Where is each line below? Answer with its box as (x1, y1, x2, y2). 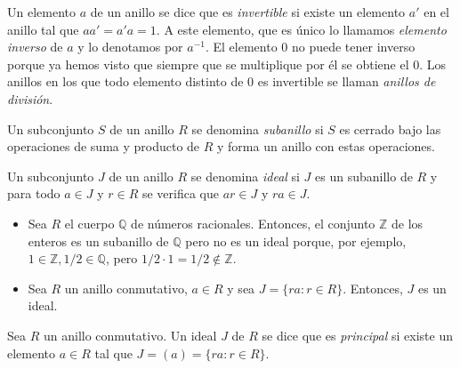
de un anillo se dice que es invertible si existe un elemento (90, 3, 406, 20)
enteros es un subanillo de (28, 231, 169, 250)
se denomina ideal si (190, 166, 300, 185)
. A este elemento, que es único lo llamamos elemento (156, 20, 447, 38)
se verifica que (141, 184, 219, 203)
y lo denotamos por (77, 37, 183, 56)
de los (391, 213, 424, 232)
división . (7, 89, 53, 108)
